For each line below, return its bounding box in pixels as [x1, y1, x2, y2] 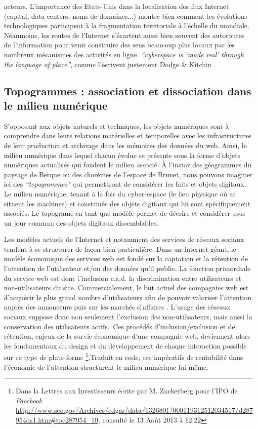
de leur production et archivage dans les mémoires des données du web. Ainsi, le [4, 140, 247, 150]
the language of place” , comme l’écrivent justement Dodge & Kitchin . [4, 59, 216, 69]
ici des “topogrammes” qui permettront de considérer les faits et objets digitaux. [4, 179, 246, 189]
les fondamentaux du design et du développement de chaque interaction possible [4, 340, 247, 350]
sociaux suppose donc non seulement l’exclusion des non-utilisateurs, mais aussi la [4, 311, 253, 322]
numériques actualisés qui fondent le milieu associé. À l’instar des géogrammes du [4, 159, 252, 170]
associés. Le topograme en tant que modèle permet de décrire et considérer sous [4, 208, 246, 218]
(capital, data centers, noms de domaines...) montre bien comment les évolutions [4, 10, 248, 21]
